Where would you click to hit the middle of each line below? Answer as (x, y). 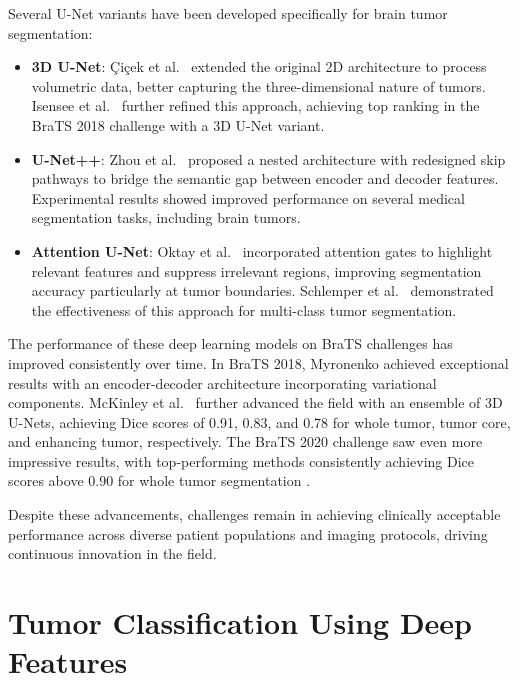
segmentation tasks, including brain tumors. (166, 217)
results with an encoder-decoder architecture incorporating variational (222, 382)
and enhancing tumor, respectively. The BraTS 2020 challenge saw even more (245, 441)
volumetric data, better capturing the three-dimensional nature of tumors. (258, 85)
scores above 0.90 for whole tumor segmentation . (159, 480)
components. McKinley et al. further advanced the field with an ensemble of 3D (255, 402)
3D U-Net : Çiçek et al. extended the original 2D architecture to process (259, 66)
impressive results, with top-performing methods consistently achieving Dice (241, 460)
